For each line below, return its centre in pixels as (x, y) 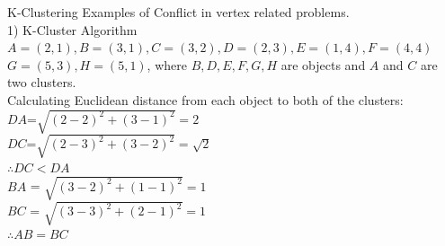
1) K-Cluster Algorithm (72, 29)
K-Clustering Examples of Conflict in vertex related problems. (178, 12)
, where (167, 64)
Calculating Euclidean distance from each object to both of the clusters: (205, 99)
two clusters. (42, 82)
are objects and (323, 64)
